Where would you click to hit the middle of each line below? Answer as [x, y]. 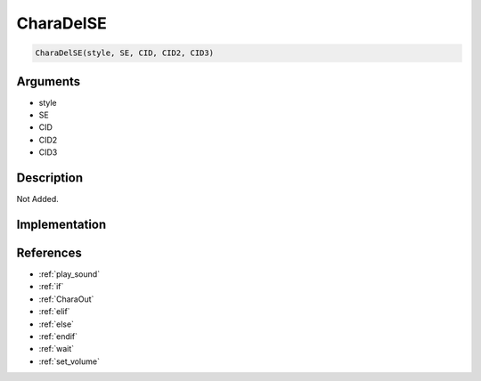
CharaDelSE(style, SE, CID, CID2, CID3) [124, 53]
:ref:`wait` [57, 349]
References [49, 252]
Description [50, 178]
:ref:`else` [57, 324]
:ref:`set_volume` [69, 361]
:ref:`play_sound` [69, 274]
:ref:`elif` [54, 312]
